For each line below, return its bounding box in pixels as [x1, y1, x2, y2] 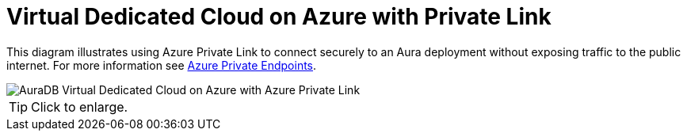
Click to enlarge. [31, 98, 128, 115]
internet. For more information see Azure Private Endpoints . [6, 58, 317, 72]
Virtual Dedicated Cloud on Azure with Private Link [6, 3, 552, 30]
